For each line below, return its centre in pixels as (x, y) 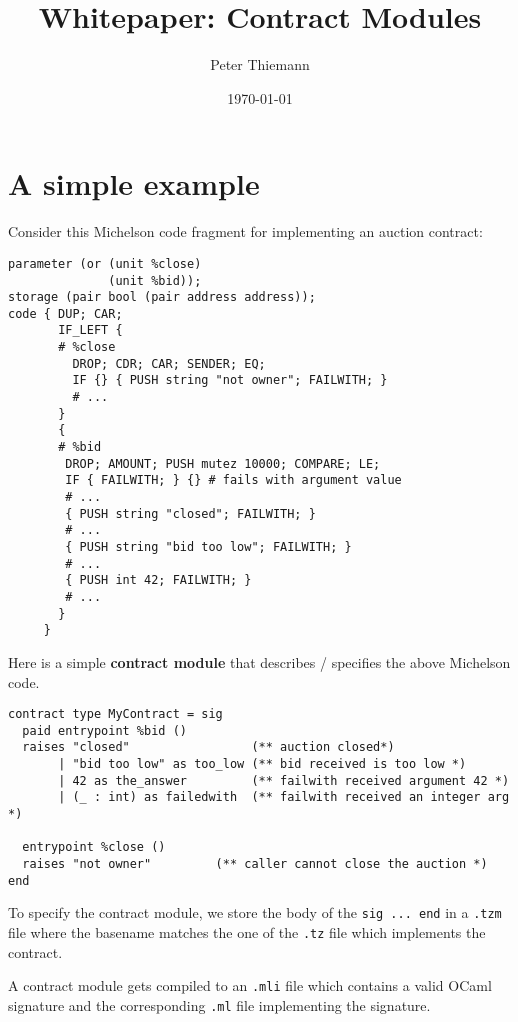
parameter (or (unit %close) (105, 263)
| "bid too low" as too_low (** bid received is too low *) (262, 764)
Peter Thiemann (260, 64)
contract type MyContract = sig (115, 714)
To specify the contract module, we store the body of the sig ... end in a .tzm (255, 912)
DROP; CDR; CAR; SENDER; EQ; (169, 363)
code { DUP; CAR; (65, 313)
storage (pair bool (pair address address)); (162, 297)
